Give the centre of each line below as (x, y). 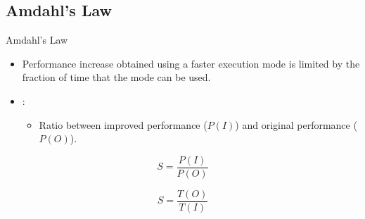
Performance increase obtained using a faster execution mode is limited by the (191, 63)
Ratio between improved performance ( (123, 124)
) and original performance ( (296, 124)
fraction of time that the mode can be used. (116, 77)
